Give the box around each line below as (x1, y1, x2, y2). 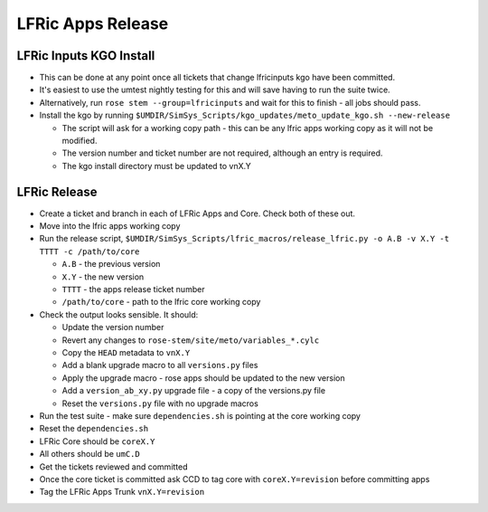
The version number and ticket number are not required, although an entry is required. (61, 147, 383, 158)
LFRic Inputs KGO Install (16, 48, 155, 63)
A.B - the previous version (61, 259, 161, 270)
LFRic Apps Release (16, 14, 169, 33)
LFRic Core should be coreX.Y (39, 435, 155, 447)
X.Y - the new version (61, 271, 145, 282)
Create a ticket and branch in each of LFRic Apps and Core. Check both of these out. (39, 208, 356, 219)
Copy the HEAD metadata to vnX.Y (61, 347, 191, 357)
